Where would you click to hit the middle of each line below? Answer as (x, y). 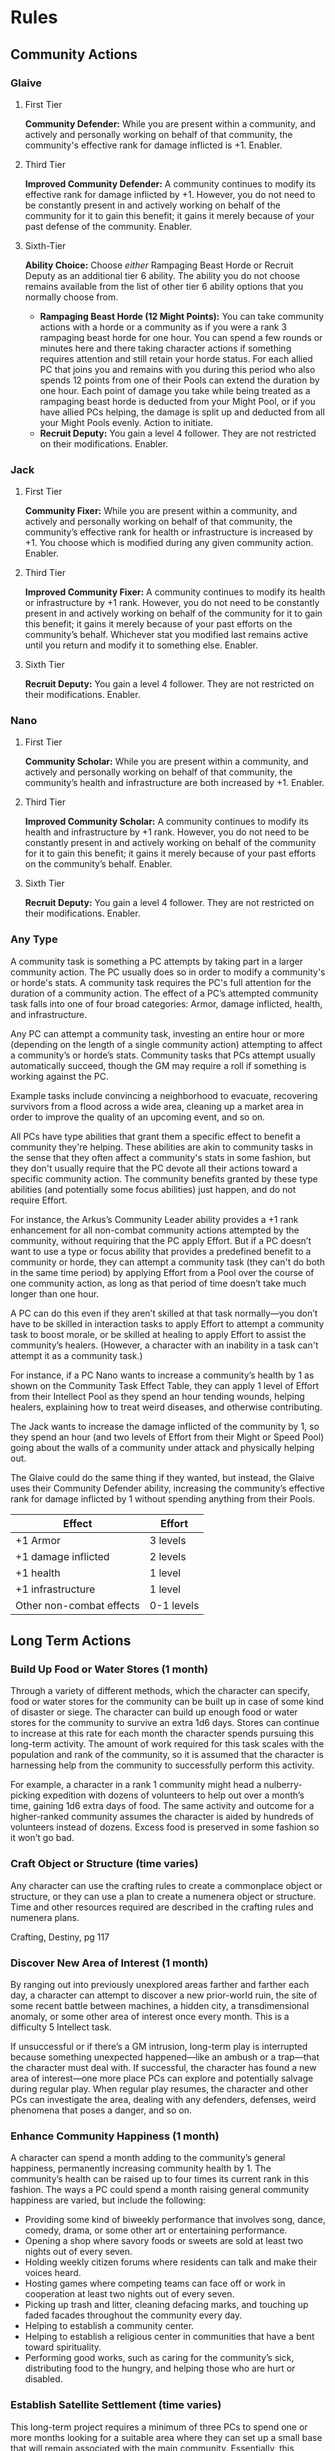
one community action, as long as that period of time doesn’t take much (158, 1283)
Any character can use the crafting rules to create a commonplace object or (166, 1885)
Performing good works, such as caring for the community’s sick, (159, 2358)
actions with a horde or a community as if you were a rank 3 (163, 327)
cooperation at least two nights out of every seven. (129, 2294)
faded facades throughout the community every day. (133, 2315)
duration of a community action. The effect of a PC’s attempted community (164, 993)
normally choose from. (71, 297)
